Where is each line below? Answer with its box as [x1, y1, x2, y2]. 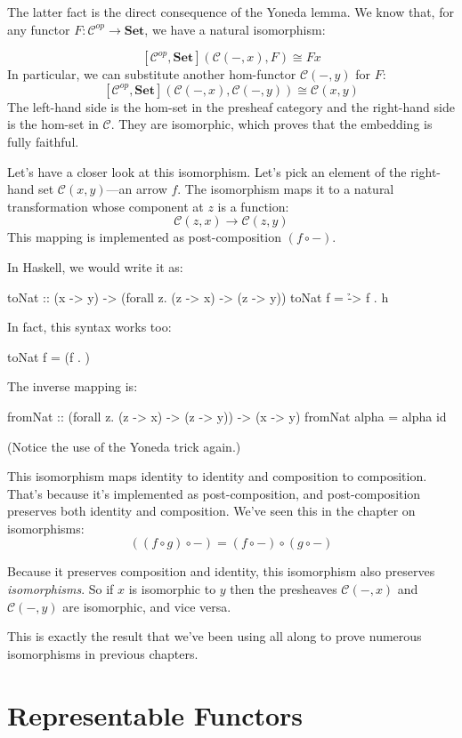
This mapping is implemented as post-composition [7, 228, 281, 246]
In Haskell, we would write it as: [7, 257, 183, 276]
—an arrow [106, 180, 167, 198]
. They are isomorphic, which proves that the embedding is [110, 115, 433, 133]
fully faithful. [7, 132, 79, 150]
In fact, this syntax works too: [7, 317, 172, 336]
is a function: [217, 197, 289, 215]
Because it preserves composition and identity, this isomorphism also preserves [7, 562, 435, 581]
